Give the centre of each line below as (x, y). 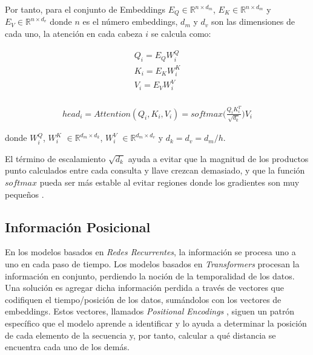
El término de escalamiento (55, 158)
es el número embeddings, (130, 21)
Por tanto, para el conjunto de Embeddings (85, 9)
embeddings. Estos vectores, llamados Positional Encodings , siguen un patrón (150, 311)
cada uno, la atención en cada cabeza (74, 34)
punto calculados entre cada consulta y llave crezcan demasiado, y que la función (155, 170)
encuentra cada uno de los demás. (67, 347)
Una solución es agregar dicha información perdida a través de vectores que (144, 288)
